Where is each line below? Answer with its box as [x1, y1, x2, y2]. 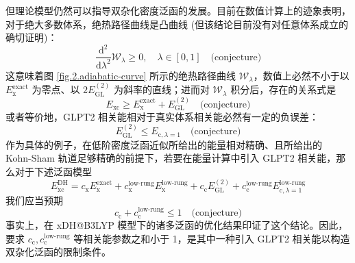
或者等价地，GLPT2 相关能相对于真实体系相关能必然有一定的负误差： [5, 109, 319, 123]
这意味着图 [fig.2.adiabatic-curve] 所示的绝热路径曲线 [5, 68, 236, 82]
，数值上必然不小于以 [253, 68, 350, 82]
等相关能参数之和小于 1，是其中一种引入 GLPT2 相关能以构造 [73, 231, 350, 245]
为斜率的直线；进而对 [113, 82, 210, 97]
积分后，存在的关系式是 [230, 82, 336, 97]
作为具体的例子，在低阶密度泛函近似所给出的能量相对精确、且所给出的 [5, 137, 322, 151]
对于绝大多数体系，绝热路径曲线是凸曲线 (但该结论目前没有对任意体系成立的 [5, 16, 349, 31]
